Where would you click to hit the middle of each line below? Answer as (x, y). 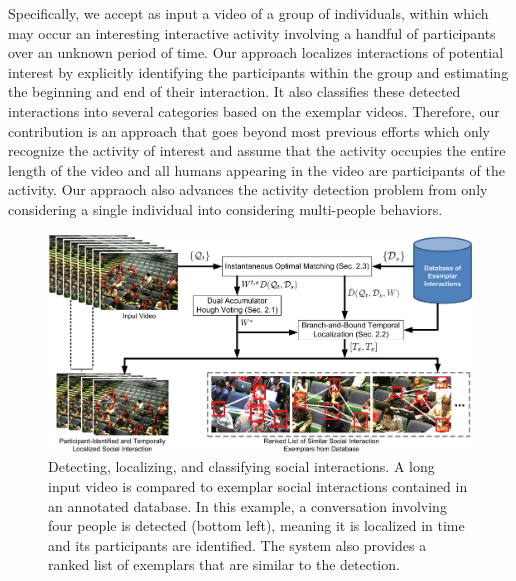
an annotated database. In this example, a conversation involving (247, 505)
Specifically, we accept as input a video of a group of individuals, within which (248, 13)
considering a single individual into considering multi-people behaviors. (225, 208)
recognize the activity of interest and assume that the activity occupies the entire (257, 150)
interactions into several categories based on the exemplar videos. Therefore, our (254, 110)
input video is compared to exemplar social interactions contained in (258, 485)
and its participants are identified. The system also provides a (237, 544)
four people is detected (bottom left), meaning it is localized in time (256, 525)
